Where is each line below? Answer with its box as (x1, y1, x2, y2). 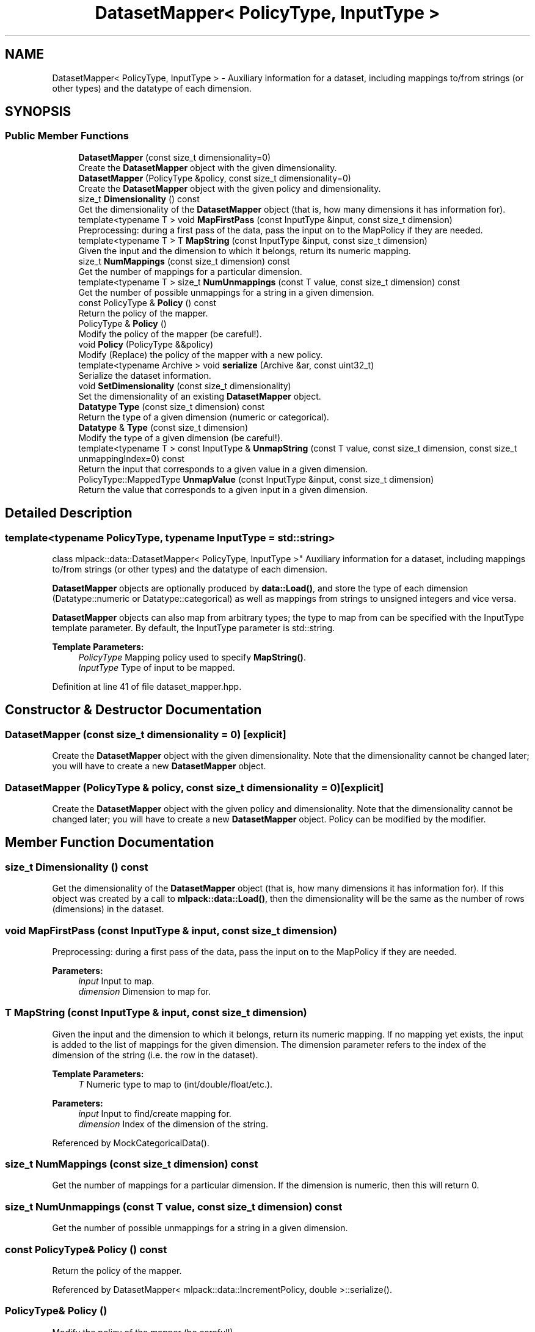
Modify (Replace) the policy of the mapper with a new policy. (78, 349, 323, 360)
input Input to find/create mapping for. (78, 1108, 231, 1119)
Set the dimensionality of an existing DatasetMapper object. (78, 390, 321, 401)
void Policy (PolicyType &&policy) (78, 338, 214, 349)
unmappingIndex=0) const (78, 453, 184, 464)
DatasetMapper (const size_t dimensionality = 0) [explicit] (5, 728, 286, 741)
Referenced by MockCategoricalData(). (52, 1137, 209, 1148)
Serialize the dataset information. (78, 370, 211, 381)
